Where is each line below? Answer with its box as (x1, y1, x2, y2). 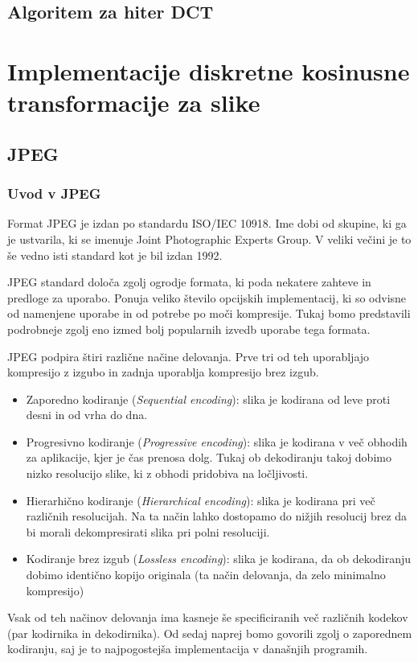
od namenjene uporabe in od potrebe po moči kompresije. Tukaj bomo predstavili (7, 305, 411, 322)
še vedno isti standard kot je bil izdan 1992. (7, 246, 223, 263)
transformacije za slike (7, 86, 260, 119)
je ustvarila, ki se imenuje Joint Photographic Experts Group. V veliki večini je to (7, 230, 412, 247)
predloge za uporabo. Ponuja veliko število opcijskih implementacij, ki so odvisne (7, 289, 407, 306)
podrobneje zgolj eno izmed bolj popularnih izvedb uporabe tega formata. (7, 320, 371, 337)
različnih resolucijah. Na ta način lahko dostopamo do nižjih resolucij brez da (26, 508, 408, 524)
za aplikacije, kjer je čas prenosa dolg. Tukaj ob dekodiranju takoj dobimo (26, 449, 391, 466)
